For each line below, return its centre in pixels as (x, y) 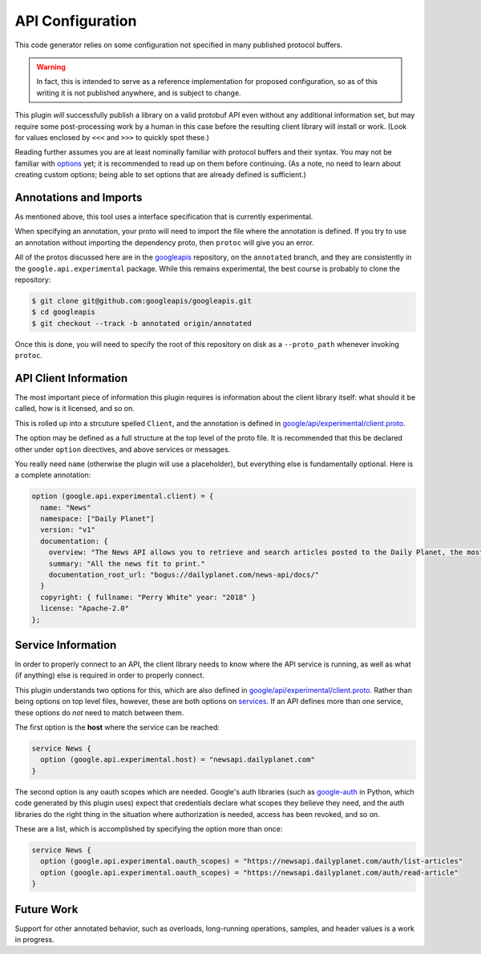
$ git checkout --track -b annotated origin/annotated (141, 323)
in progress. (35, 940)
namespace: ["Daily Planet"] (98, 519)
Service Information (66, 645)
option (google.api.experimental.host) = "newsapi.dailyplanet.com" (178, 760)
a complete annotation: (53, 475)
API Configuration (76, 21)
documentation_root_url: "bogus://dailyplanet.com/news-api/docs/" (184, 575)
